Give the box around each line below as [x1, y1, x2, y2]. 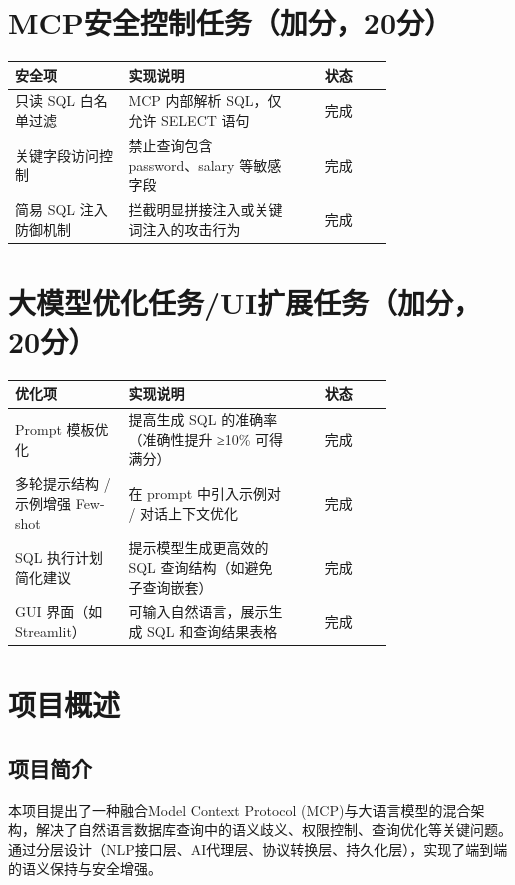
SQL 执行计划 [15, 547, 104, 568]
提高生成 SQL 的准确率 [128, 409, 278, 430]
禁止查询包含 [128, 134, 213, 155]
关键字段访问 [15, 144, 99, 165]
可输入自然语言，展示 [128, 601, 269, 622]
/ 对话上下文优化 [128, 502, 239, 523]
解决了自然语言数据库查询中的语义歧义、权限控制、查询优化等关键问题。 [35, 819, 512, 840]
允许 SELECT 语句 [128, 110, 250, 131]
